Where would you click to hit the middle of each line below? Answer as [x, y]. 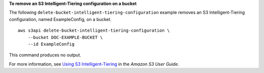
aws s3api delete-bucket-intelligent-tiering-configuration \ [94, 31]
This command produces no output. [45, 55]
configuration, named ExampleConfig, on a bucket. [60, 19]
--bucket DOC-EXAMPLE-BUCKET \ [65, 37]
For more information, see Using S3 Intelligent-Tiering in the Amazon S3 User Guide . [94, 64]
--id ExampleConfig [51, 44]
